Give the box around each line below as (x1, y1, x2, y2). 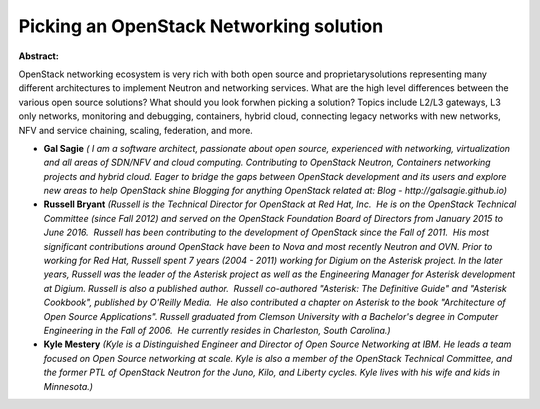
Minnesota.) (43, 380, 94, 392)
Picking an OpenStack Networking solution (18, 15, 384, 37)
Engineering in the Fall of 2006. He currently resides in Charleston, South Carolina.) (43, 324, 391, 336)
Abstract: (18, 50, 59, 62)
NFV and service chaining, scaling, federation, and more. (18, 124, 254, 136)
